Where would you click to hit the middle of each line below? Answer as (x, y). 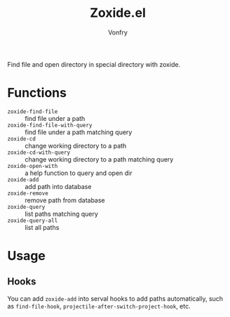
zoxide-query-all (33, 220)
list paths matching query (61, 214)
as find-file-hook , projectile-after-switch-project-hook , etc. (99, 306)
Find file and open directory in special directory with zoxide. (94, 64)
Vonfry (118, 32)
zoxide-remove (28, 193)
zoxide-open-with (33, 166)
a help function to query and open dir (79, 173)
